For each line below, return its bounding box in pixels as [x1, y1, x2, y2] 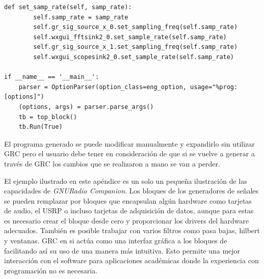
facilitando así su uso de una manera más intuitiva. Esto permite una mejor [4, 245, 241, 256]
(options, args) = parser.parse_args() [18, 103, 154, 110]
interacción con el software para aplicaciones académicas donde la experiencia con [4, 255, 259, 266]
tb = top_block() [18, 113, 77, 121]
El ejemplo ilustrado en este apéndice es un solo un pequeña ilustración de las [4, 175, 247, 186]
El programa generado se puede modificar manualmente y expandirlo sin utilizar [4, 138, 255, 149]
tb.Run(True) [18, 123, 63, 131]
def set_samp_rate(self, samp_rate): [4, 4, 132, 11]
